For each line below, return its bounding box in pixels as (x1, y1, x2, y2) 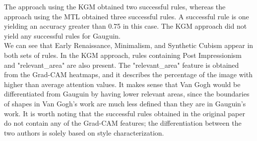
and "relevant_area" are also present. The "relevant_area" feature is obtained (4, 59, 239, 70)
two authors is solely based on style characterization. (4, 127, 164, 138)
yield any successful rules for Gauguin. (4, 30, 121, 41)
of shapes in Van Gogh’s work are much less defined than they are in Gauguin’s (4, 98, 246, 108)
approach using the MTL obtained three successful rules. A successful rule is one (4, 11, 249, 21)
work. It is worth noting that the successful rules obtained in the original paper (4, 108, 245, 118)
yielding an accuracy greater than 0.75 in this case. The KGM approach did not (4, 21, 247, 31)
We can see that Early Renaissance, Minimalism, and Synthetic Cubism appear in (4, 40, 254, 50)
